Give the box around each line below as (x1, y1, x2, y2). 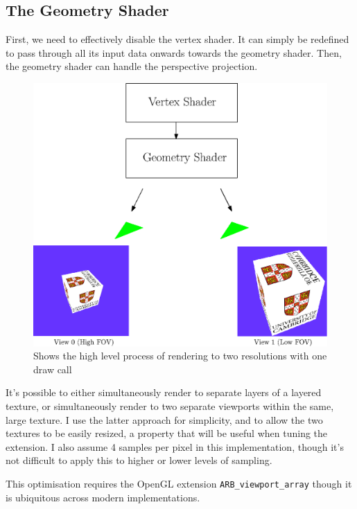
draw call (33, 361, 72, 376)
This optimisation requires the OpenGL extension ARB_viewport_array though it (6, 476, 352, 491)
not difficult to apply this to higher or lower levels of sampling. (6, 453, 272, 467)
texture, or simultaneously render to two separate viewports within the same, (6, 399, 334, 413)
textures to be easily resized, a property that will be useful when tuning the (6, 426, 328, 440)
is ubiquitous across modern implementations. (6, 490, 200, 504)
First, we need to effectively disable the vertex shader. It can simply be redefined (6, 32, 349, 46)
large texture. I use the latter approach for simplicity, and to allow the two (6, 412, 323, 427)
